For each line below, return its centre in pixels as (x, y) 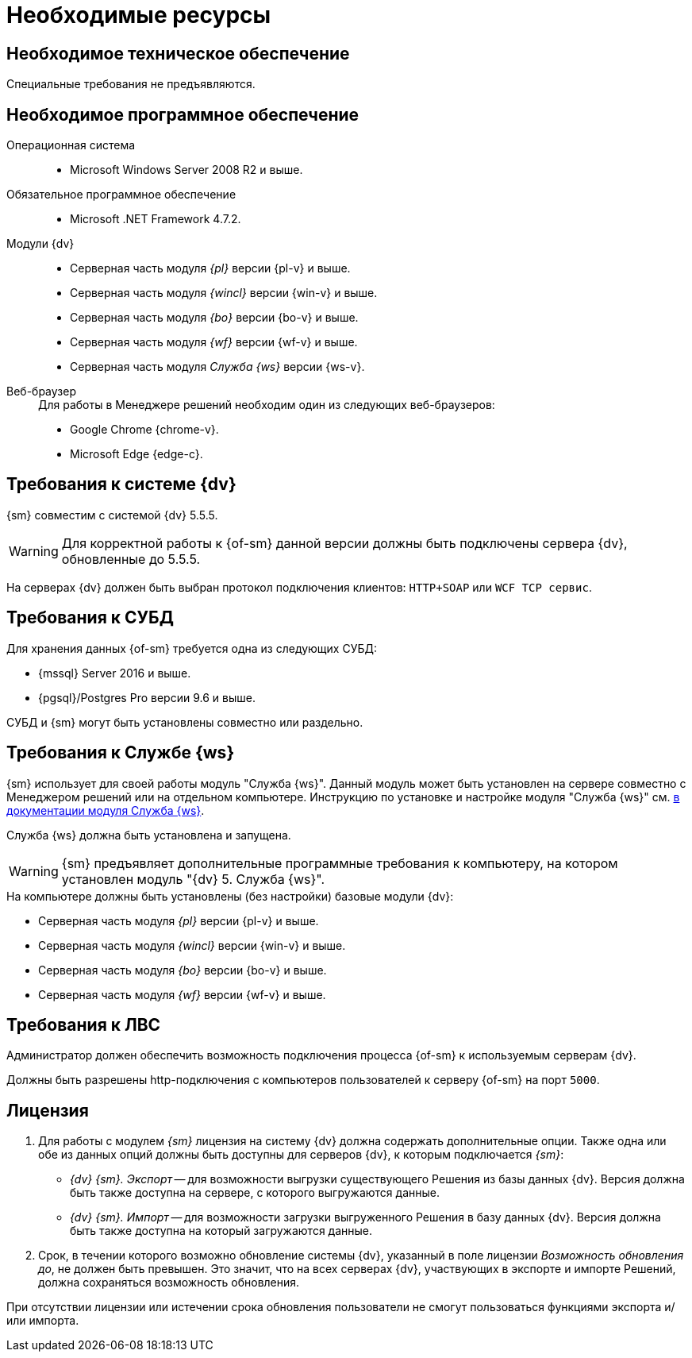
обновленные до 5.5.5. (131, 559)
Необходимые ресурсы (139, 15)
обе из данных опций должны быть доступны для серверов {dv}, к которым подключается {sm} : (301, 1155)
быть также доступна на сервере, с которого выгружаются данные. (255, 1193)
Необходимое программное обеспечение (183, 114)
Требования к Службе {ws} (121, 753)
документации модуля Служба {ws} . (106, 810)
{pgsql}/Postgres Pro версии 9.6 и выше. (147, 697)
